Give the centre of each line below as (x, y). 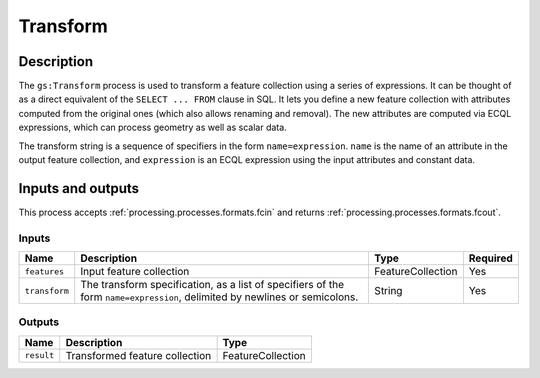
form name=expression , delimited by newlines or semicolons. (219, 297)
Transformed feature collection (138, 355)
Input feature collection (135, 272)
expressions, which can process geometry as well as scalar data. (152, 127)
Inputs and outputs (79, 188)
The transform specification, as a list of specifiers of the (212, 285)
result (39, 355)
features (44, 271)
